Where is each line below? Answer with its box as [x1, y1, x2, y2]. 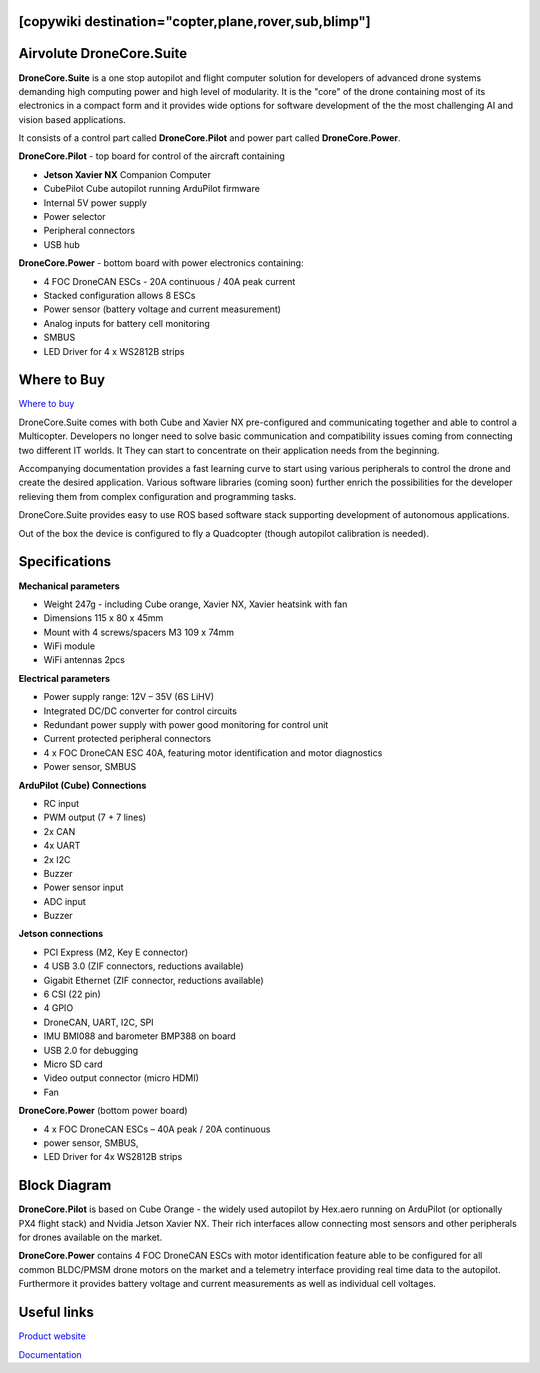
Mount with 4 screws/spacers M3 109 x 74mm [43, 626, 235, 638]
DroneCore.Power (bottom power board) [18, 1105, 189, 1117]
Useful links [18, 1304, 95, 1321]
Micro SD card [43, 1058, 104, 1070]
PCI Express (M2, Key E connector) [43, 946, 189, 958]
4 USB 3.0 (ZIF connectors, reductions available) [43, 960, 244, 972]
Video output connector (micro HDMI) [43, 1072, 200, 1084]
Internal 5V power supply [43, 196, 147, 209]
